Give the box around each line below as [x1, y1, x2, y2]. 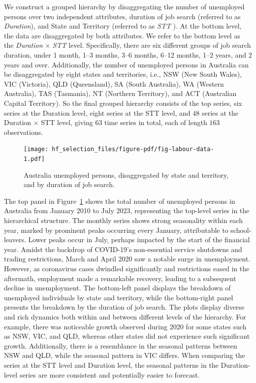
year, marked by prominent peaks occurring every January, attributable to [4, 224, 228, 235]
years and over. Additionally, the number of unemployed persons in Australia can [4, 59, 249, 69]
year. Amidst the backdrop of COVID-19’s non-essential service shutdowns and [4, 244, 242, 254]
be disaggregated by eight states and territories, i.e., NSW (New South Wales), [4, 69, 242, 79]
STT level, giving [41, 117, 93, 128]
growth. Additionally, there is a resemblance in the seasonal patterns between [4, 340, 237, 351]
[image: [24, 146, 49, 153]
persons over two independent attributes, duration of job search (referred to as [4, 11, 241, 21]
